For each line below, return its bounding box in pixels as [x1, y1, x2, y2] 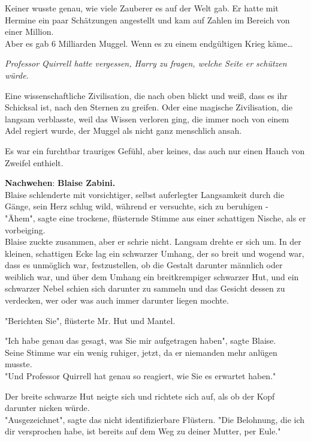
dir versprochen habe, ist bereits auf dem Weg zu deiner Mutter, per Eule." [5, 425, 281, 437]
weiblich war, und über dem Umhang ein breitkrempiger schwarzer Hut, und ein [5, 270, 299, 283]
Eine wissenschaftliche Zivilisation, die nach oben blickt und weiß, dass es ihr [5, 89, 288, 101]
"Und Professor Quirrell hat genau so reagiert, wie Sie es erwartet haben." [5, 370, 276, 382]
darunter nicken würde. [5, 401, 90, 414]
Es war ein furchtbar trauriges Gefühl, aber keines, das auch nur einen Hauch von [5, 144, 305, 157]
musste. [5, 358, 32, 370]
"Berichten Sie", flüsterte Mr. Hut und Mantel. [5, 314, 176, 326]
